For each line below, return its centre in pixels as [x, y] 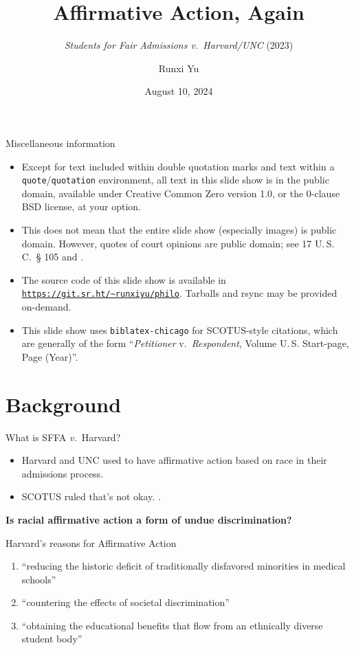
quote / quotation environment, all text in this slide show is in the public [175, 180]
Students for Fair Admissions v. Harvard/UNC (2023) [179, 45]
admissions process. [63, 473]
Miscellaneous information [60, 143]
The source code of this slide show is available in [124, 279]
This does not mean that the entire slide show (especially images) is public [179, 229]
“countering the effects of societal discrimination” [125, 602]
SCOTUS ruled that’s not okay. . [91, 496]
